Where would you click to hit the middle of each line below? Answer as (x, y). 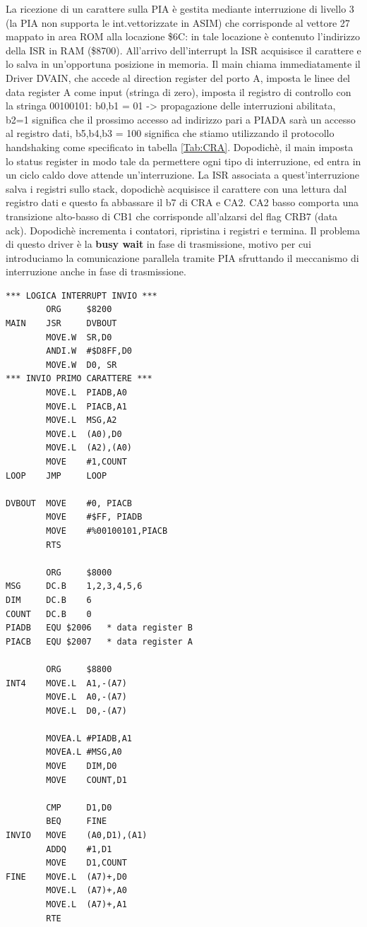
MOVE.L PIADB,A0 (86, 393)
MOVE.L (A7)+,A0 (86, 891)
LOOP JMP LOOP (56, 476)
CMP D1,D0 (79, 807)
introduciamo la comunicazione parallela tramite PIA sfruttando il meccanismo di (182, 257)
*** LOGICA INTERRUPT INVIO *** (82, 295)
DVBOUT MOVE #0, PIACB (69, 503)
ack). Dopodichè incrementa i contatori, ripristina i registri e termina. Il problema (183, 230)
